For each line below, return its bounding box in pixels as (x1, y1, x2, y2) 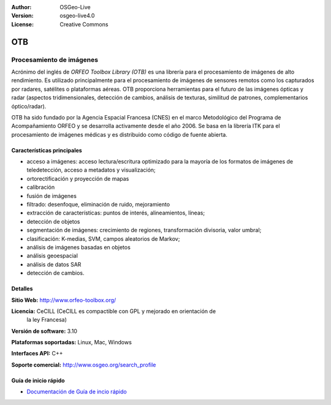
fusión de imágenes (26, 192, 77, 199)
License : (11, 20, 34, 28)
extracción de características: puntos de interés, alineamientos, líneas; (26, 209, 205, 217)
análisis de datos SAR (26, 260, 82, 268)
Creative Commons (59, 20, 108, 28)
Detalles (11, 285, 33, 292)
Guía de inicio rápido (11, 377, 65, 384)
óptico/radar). (11, 102, 47, 110)
